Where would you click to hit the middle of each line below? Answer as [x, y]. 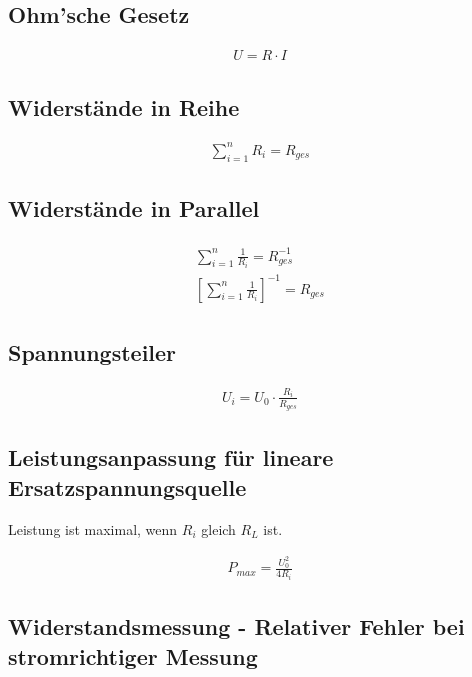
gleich [218, 528]
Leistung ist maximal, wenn [93, 528]
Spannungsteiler [92, 351]
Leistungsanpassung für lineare [171, 457]
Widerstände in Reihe [124, 106]
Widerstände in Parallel [134, 208]
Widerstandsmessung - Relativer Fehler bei [236, 626]
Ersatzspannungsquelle [127, 486]
